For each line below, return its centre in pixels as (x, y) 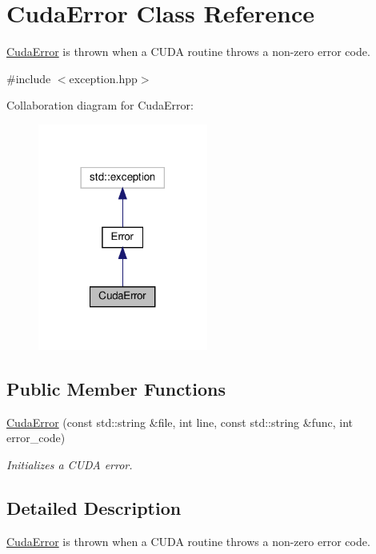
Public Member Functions (116, 389)
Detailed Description (94, 508)
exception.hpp (103, 78)
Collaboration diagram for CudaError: (100, 105)
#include (29, 78)
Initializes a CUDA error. (70, 465)
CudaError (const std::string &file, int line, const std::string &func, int (180, 422)
